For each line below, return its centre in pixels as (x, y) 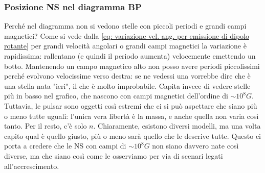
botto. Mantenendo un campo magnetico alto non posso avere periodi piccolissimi (132, 66)
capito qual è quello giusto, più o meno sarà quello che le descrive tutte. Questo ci (133, 135)
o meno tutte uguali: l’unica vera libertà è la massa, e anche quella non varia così (131, 116)
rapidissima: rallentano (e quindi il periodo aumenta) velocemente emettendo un (130, 56)
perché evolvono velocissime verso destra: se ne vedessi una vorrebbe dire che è (127, 76)
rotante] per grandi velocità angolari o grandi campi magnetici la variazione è (125, 46)
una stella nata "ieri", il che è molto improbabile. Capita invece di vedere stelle (127, 85)
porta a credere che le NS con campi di (65, 146)
